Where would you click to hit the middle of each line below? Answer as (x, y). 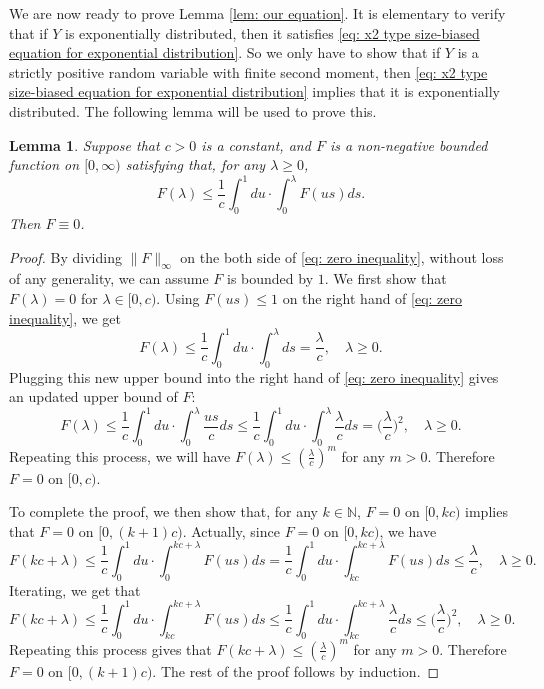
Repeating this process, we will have (120, 455)
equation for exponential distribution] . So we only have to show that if (225, 52)
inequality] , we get (65, 317)
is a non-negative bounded (408, 144)
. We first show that (385, 278)
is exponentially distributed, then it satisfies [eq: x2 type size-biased (272, 32)
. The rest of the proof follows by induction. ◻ (296, 670)
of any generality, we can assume (109, 278)
